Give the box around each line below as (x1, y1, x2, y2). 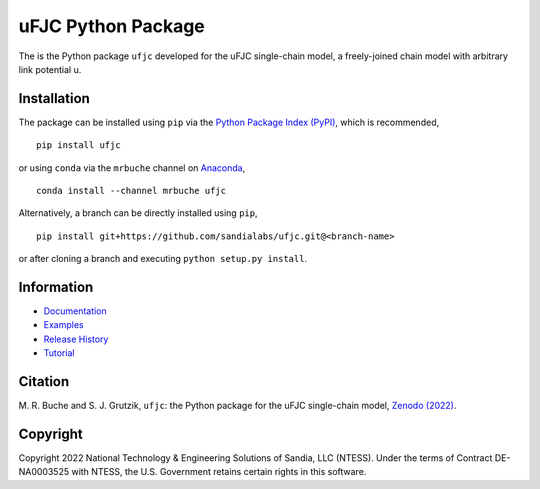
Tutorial (43, 347, 75, 359)
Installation (18, 90, 90, 107)
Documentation (43, 305, 107, 317)
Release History (43, 333, 109, 345)
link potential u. (18, 63, 82, 75)
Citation (18, 373, 70, 390)
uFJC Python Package (18, 15, 205, 37)
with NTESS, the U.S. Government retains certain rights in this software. (71, 466, 367, 478)
